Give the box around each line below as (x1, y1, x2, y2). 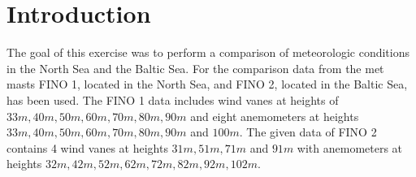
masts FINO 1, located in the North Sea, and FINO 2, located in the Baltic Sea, (6, 76, 408, 93)
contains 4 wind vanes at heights (6, 139, 168, 156)
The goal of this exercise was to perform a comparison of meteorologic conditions (6, 44, 409, 61)
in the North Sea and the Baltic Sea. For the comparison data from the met (6, 59, 384, 76)
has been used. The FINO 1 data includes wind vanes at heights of (6, 91, 339, 108)
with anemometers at (297, 139, 403, 156)
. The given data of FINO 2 (239, 123, 377, 140)
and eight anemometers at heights (190, 107, 359, 124)
